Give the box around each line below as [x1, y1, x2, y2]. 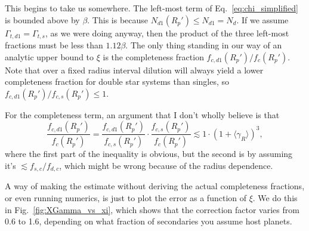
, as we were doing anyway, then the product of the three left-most [45, 26, 289, 39]
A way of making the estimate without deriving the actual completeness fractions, [5, 180, 305, 192]
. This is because [87, 13, 149, 26]
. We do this [252, 191, 298, 204]
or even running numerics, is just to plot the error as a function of [5, 191, 247, 204]
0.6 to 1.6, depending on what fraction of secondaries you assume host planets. [5, 215, 292, 227]
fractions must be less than [5, 39, 103, 51]
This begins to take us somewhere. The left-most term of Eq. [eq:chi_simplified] [5, 2, 298, 14]
